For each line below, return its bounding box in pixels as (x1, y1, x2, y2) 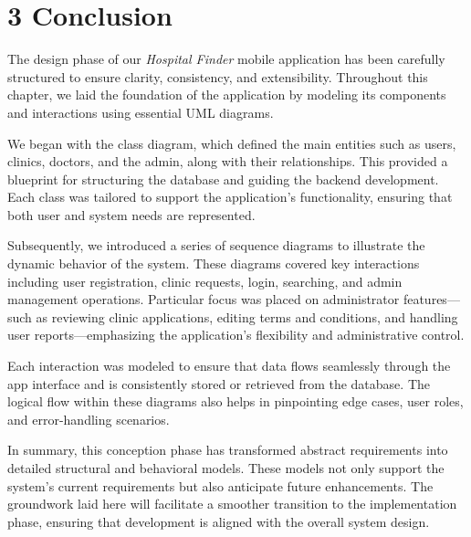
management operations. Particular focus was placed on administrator (7, 290, 400, 309)
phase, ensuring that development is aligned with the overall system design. (7, 511, 430, 531)
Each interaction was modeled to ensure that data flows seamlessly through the (7, 356, 451, 375)
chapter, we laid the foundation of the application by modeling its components (7, 85, 446, 104)
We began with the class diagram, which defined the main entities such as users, (7, 133, 456, 153)
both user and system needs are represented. (7, 205, 256, 224)
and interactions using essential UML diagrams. (7, 102, 274, 121)
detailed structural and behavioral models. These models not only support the (7, 458, 445, 477)
